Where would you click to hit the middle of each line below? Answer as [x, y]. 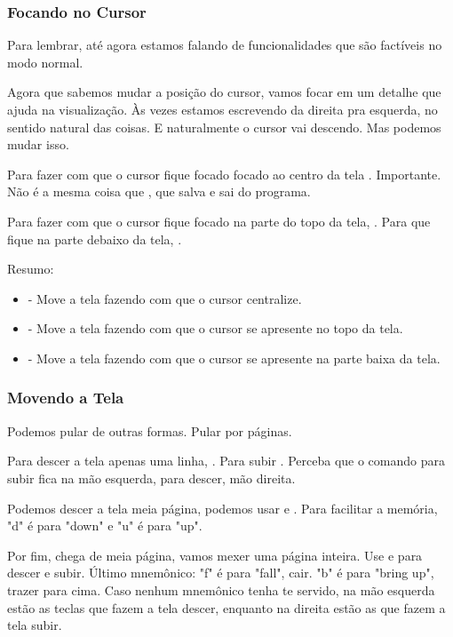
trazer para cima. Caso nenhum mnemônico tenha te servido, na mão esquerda [221, 589]
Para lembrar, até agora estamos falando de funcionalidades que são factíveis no [225, 45]
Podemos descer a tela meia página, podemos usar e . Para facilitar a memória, [223, 508]
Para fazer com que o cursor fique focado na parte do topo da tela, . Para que [219, 221]
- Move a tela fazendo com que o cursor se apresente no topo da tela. [215, 328]
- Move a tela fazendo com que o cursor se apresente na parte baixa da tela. [234, 358]
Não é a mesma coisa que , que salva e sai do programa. [159, 191]
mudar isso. [38, 144]
